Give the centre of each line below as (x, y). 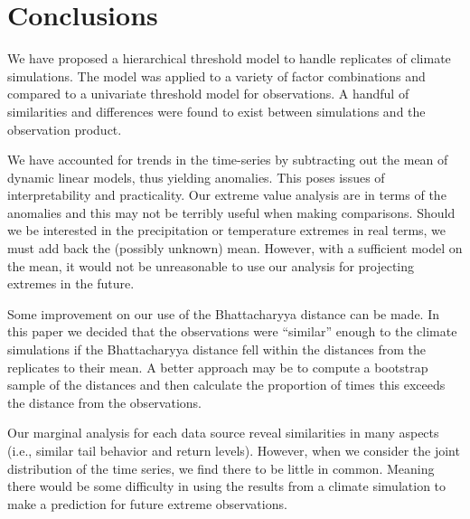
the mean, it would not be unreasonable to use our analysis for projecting (211, 265)
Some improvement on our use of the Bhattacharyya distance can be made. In (223, 313)
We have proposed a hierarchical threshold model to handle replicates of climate (229, 58)
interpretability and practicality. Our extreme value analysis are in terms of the (227, 195)
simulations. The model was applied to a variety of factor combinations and (216, 75)
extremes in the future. (71, 283)
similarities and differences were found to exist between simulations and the (216, 111)
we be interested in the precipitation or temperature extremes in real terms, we (227, 230)
